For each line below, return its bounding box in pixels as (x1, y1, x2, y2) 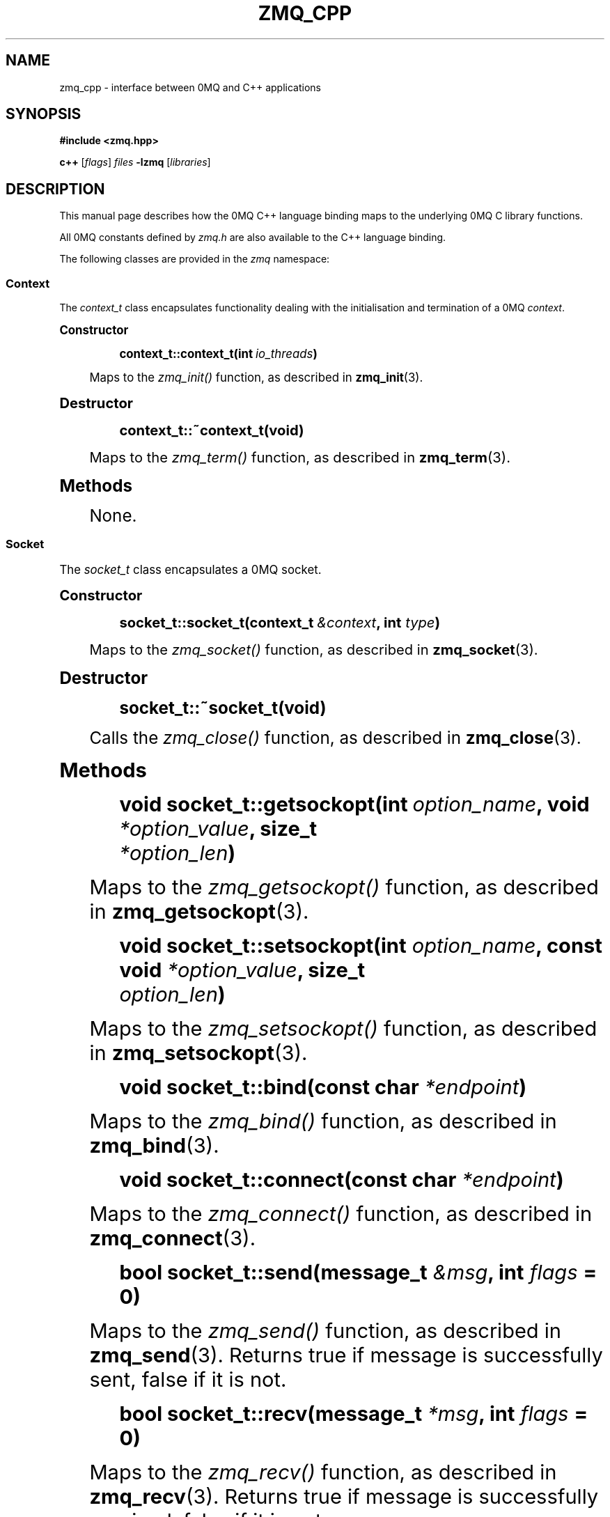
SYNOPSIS (6, 105, 81, 123)
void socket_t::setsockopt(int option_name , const (119, 933, 602, 958)
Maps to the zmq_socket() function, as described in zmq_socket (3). (89, 640, 538, 658)
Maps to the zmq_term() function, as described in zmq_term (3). (89, 449, 510, 467)
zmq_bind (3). (89, 1133, 219, 1158)
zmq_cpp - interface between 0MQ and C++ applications (59, 81, 321, 93)
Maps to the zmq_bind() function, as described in (89, 1108, 557, 1133)
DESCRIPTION (6, 180, 105, 198)
